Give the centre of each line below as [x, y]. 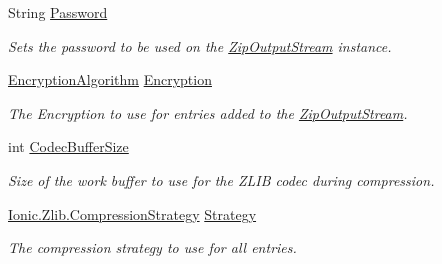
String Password [58, 12]
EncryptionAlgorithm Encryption [110, 79]
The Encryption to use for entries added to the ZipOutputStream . [208, 112]
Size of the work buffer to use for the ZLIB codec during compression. [221, 179]
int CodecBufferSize [68, 146]
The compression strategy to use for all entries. [152, 247]
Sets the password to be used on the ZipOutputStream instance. [200, 45]
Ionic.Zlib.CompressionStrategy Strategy [132, 213]
